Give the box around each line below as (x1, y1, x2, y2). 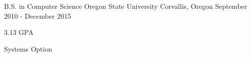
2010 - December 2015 (4, 10, 71, 21)
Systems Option (4, 43, 52, 54)
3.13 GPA (4, 27, 34, 37)
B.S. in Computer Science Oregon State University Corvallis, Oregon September (4, 1, 248, 11)
